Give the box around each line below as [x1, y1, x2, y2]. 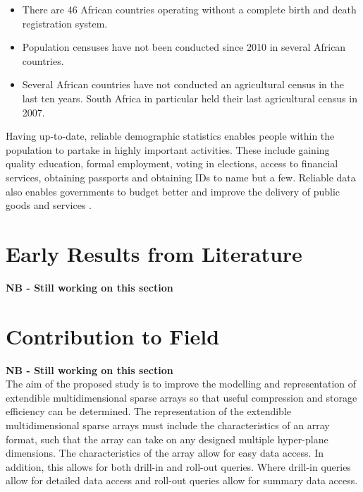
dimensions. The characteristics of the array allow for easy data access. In [6, 445, 324, 460]
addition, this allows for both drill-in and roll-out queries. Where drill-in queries [6, 459, 351, 474]
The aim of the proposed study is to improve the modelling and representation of [6, 376, 357, 391]
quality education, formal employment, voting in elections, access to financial [6, 156, 338, 171]
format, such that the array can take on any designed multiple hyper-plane [6, 431, 328, 446]
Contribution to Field [6, 321, 220, 350]
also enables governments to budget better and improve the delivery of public [6, 184, 340, 198]
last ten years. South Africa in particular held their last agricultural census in [22, 90, 357, 105]
